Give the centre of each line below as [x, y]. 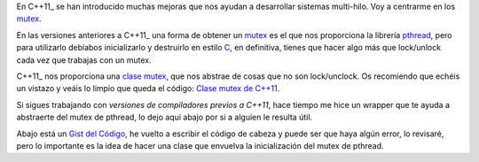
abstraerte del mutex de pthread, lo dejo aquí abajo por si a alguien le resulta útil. [165, 117]
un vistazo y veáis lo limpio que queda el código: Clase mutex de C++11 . [148, 89]
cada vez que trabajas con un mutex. [84, 60]
